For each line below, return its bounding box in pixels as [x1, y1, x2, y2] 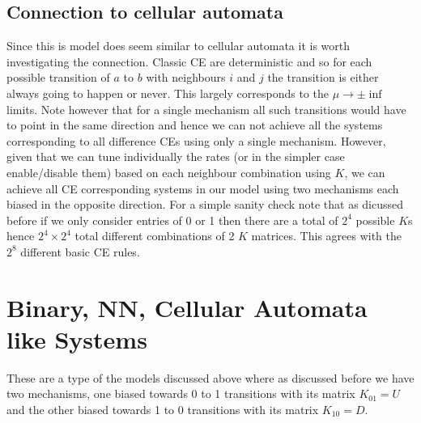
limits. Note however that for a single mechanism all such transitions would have [6, 100, 406, 117]
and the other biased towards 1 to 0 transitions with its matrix [6, 401, 319, 418]
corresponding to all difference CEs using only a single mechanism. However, [6, 132, 386, 149]
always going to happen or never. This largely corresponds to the [6, 84, 329, 101]
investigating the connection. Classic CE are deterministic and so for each [6, 53, 372, 70]
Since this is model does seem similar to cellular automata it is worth [6, 37, 351, 54]
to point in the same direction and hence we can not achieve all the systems [6, 116, 383, 133]
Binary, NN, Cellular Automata [6, 290, 368, 324]
